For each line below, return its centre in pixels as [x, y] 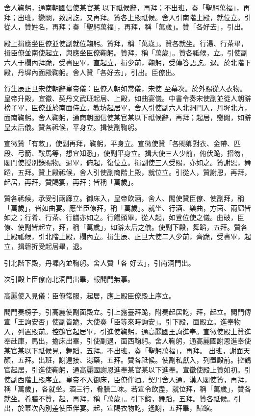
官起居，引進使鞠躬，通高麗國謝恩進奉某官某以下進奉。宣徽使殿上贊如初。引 [127, 369]
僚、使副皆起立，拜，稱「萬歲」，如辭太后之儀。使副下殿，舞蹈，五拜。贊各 [126, 227]
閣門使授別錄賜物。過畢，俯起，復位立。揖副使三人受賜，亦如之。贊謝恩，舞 [127, 162]
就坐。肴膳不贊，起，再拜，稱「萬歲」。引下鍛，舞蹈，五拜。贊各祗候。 [119, 398]
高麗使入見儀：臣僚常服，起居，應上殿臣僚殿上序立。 [90, 295]
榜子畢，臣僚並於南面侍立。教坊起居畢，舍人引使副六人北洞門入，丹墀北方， [127, 108]
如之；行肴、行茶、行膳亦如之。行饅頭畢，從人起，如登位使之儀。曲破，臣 [124, 217]
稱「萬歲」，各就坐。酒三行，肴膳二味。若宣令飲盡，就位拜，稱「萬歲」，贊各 [127, 389]
